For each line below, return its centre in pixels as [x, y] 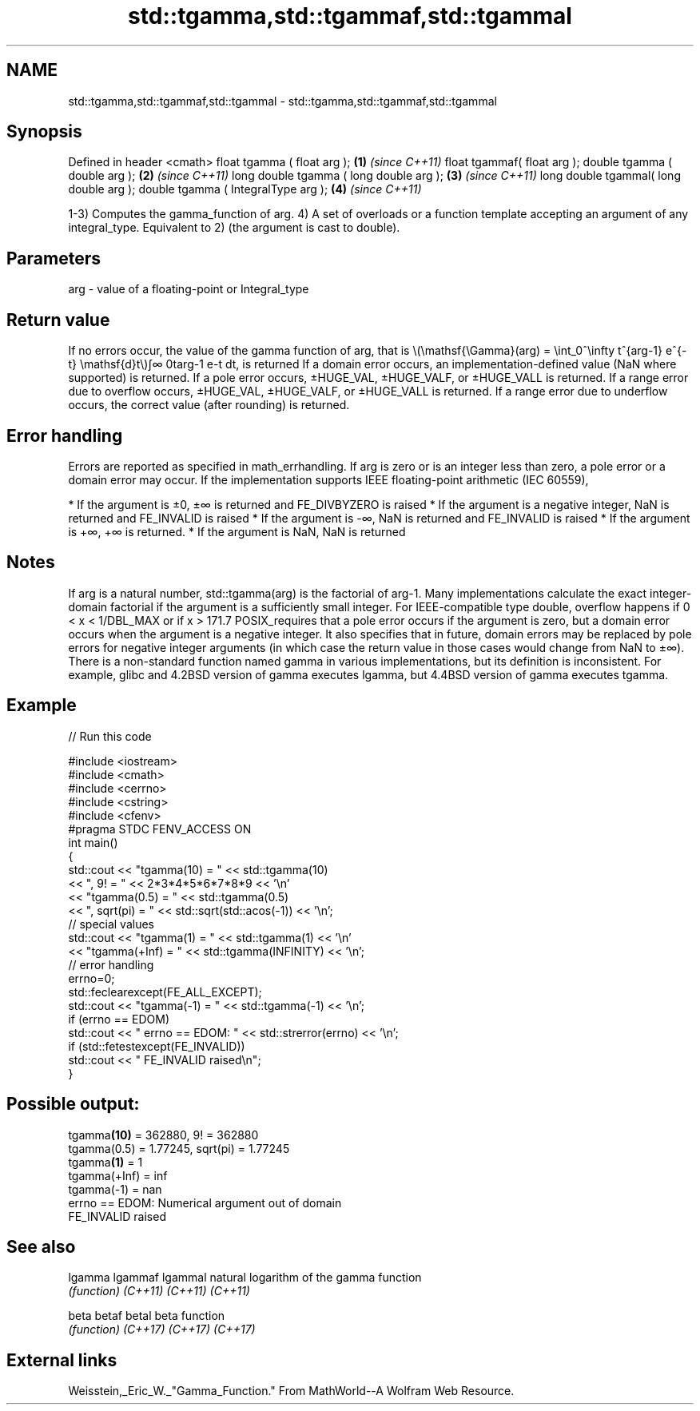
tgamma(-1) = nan [115, 1189]
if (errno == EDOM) [119, 1019]
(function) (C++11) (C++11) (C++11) [159, 1291]
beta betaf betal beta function [147, 1316]
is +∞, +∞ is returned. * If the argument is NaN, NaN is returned [237, 531]
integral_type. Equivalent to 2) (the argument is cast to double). [234, 228]
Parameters [54, 258]
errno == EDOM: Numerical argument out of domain [205, 1202]
